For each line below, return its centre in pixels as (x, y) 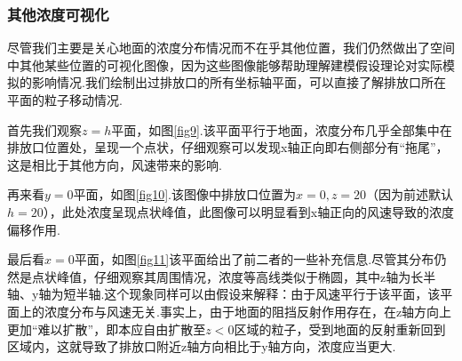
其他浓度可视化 (58, 14)
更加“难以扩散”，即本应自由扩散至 (107, 329)
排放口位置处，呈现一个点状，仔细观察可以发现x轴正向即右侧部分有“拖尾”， (228, 147)
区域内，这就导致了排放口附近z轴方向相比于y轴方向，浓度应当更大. (202, 346)
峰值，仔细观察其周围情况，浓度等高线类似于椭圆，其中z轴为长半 (246, 276)
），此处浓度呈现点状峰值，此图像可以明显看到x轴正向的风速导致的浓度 (249, 211)
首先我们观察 (44, 129)
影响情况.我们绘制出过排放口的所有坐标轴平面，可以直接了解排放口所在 (239, 82)
